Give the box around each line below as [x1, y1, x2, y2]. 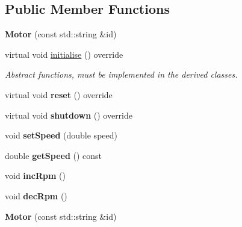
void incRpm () [5, 169, 66, 182]
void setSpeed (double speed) [5, 129, 117, 141]
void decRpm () [5, 189, 67, 202]
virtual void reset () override [5, 88, 113, 101]
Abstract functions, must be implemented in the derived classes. [5, 68, 238, 81]
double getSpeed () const [5, 149, 102, 161]
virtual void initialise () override [5, 48, 123, 60]
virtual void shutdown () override [5, 108, 133, 121]
